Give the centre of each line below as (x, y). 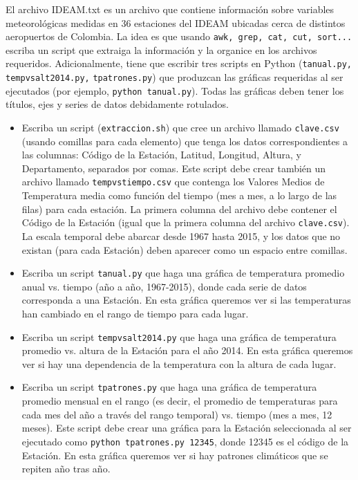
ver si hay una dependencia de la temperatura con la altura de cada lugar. (179, 363)
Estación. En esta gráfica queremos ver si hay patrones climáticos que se (175, 455)
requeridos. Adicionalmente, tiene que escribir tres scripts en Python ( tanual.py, (179, 63)
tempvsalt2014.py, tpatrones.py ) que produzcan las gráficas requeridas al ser (175, 77)
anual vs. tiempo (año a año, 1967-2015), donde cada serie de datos (164, 286)
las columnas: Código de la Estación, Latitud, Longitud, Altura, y (161, 155)
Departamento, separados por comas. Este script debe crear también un (174, 168)
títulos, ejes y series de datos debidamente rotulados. (117, 104)
